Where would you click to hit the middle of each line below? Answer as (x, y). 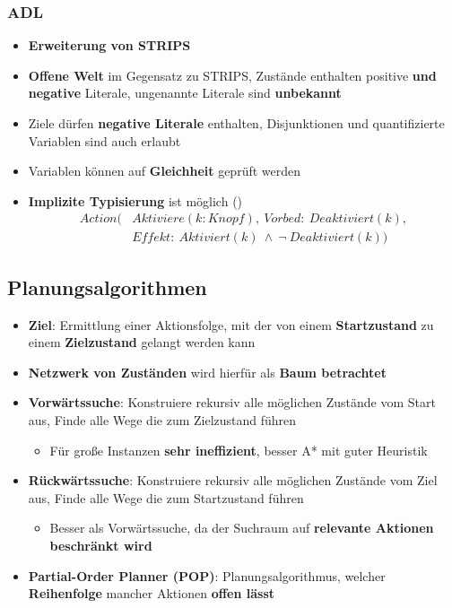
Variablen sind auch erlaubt (104, 140)
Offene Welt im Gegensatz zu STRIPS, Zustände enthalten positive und (232, 75)
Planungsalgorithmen (107, 287)
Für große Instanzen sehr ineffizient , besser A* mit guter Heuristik (239, 450)
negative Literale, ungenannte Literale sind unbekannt (185, 93)
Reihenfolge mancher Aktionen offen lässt (152, 593)
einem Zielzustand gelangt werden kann (142, 342)
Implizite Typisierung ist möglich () (135, 200)
